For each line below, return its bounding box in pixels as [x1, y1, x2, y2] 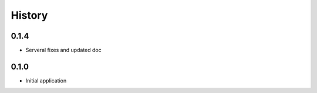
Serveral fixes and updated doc [25, 47, 102, 54]
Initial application [25, 77, 67, 84]
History [11, 9, 48, 22]
